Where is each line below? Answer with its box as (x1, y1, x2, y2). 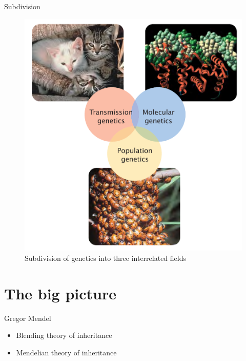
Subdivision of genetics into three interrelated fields (25, 252, 186, 263)
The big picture (4, 282, 116, 303)
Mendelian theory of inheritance (16, 347, 117, 357)
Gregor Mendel (4, 312, 51, 323)
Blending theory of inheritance (16, 330, 112, 340)
